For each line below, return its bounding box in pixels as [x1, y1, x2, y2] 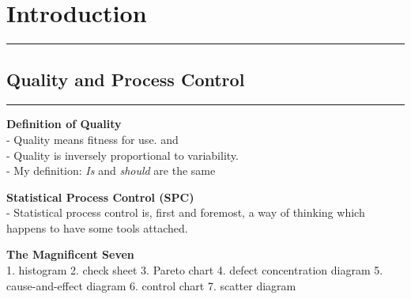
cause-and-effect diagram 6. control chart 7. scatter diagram [6, 277, 296, 293]
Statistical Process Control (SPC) [6, 188, 194, 205]
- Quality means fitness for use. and [6, 131, 179, 147]
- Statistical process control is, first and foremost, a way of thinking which [6, 204, 365, 221]
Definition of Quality [6, 115, 122, 132]
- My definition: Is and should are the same [6, 162, 216, 179]
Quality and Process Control [6, 66, 245, 91]
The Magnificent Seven [6, 246, 134, 263]
